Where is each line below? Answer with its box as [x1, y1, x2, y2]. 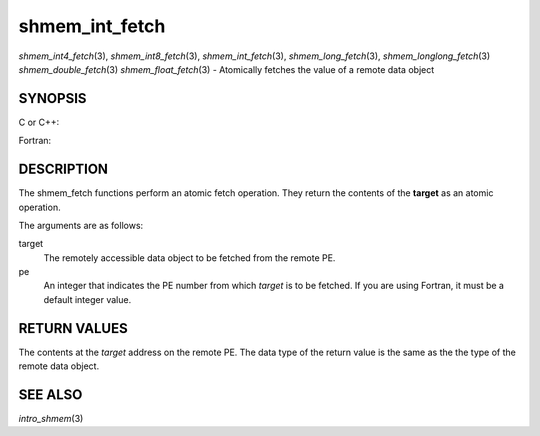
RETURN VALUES [18, 320, 129, 337]
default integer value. [43, 293, 132, 305]
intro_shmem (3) [18, 413, 84, 425]
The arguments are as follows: [18, 219, 144, 231]
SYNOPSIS [18, 90, 87, 107]
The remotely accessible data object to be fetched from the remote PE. [43, 251, 336, 264]
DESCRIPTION [18, 161, 109, 178]
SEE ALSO [18, 386, 83, 403]
